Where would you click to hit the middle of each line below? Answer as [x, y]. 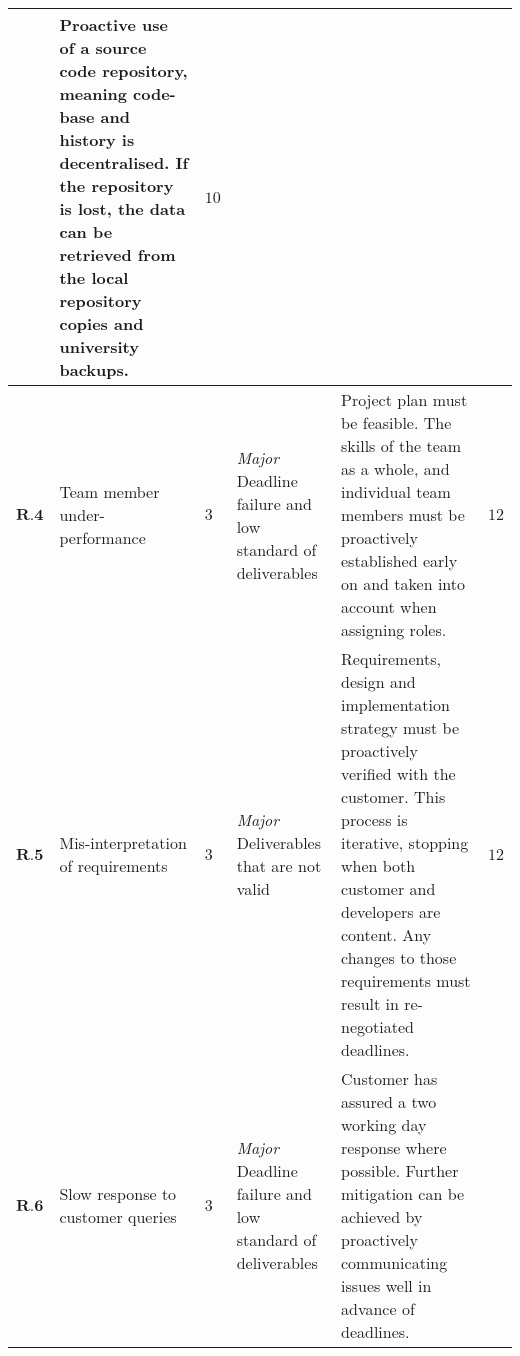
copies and [101, 323]
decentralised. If [124, 162]
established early [399, 560]
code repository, [123, 70]
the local [94, 277]
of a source [103, 47]
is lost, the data [122, 208]
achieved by [382, 1216]
